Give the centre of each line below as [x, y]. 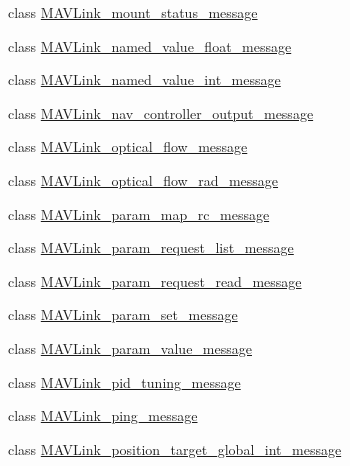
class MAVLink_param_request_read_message [155, 280]
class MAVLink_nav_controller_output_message [161, 112]
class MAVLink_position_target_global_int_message [175, 448]
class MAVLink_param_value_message [130, 347]
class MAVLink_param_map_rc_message [139, 213]
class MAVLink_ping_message [103, 415]
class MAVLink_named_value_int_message [144, 79]
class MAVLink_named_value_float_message [150, 45]
